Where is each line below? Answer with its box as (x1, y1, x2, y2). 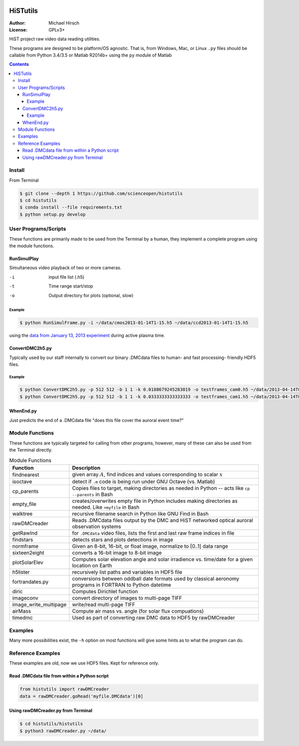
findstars (12, 536, 33, 543)
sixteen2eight (12, 549, 44, 556)
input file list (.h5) (48, 274, 85, 280)
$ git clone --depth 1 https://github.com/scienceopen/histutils (19, 190, 183, 196)
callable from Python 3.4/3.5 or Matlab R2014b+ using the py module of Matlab (9, 52, 172, 58)
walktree (12, 510, 33, 517)
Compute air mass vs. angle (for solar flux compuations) (72, 608, 204, 615)
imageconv (12, 595, 38, 602)
